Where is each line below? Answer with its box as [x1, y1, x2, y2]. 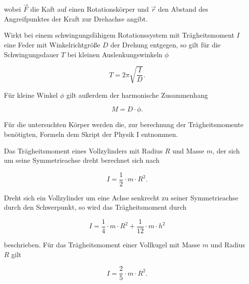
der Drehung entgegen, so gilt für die [110, 40, 221, 49]
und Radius [210, 240, 245, 250]
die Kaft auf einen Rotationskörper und [30, 4, 149, 14]
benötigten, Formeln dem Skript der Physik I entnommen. [4, 129, 178, 139]
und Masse [172, 145, 204, 155]
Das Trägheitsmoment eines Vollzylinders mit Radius [4, 145, 163, 155]
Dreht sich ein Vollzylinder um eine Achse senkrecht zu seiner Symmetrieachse [4, 192, 239, 202]
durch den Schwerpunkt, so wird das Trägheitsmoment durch [4, 202, 187, 212]
